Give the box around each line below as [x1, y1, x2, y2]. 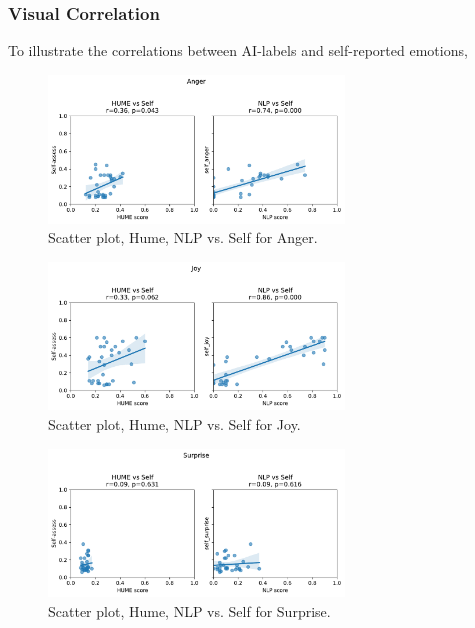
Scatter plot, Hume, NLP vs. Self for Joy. [48, 413, 301, 434]
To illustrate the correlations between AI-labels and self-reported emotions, [8, 40, 468, 61]
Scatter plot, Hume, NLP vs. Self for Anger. [48, 227, 318, 248]
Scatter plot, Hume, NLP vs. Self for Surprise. [48, 600, 331, 621]
